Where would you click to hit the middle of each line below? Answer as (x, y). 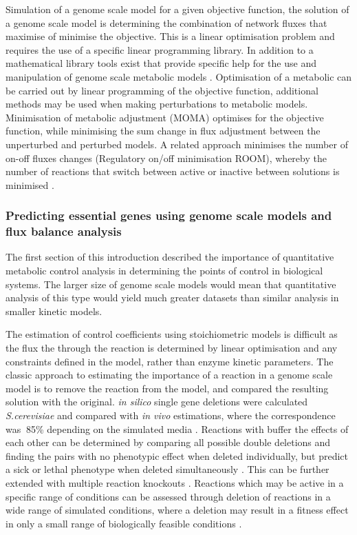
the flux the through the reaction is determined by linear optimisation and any (172, 348)
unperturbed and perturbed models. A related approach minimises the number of (177, 144)
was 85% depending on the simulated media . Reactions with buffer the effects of (177, 428)
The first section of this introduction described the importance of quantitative (170, 257)
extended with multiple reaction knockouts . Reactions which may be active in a (175, 482)
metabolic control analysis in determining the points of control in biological (164, 271)
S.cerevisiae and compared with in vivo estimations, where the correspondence (171, 415)
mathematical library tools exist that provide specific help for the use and (161, 63)
